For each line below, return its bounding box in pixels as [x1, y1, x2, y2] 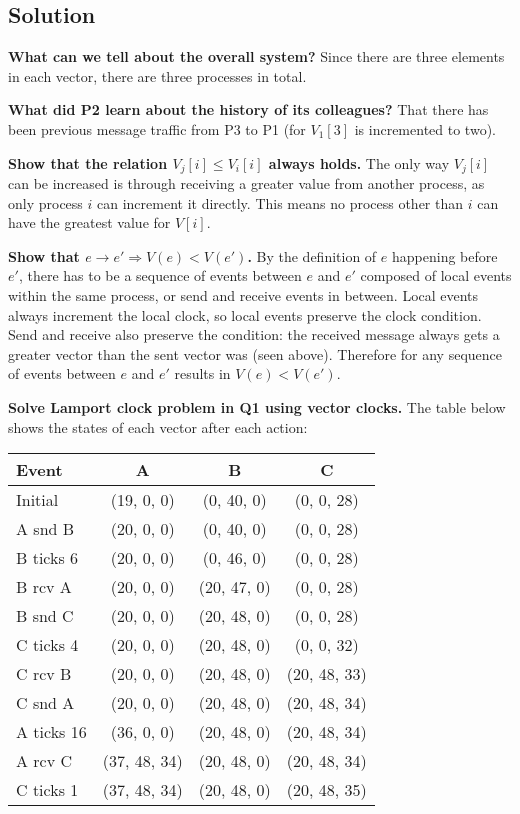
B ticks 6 [16, 546, 79, 570]
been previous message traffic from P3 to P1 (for [8, 118, 306, 139]
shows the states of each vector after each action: [8, 416, 308, 437]
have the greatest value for [8, 212, 171, 233]
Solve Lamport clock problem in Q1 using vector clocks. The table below [8, 396, 506, 417]
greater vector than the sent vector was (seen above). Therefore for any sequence [8, 343, 503, 364]
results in [174, 363, 231, 384]
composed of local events [360, 265, 512, 286]
